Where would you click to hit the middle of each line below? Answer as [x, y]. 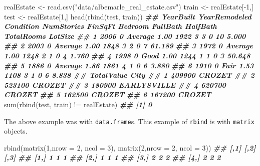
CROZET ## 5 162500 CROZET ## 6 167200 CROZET [108, 94]
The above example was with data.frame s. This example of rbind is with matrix [129, 121]
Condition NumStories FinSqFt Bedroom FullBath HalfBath [110, 26]
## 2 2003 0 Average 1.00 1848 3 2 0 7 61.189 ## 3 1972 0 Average [129, 46]
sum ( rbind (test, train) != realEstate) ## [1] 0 [78, 104]
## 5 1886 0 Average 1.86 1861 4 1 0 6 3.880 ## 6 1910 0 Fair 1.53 [129, 65]
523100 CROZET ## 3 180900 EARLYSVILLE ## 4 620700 [115, 84]
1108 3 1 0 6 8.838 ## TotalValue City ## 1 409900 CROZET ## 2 [129, 75]
